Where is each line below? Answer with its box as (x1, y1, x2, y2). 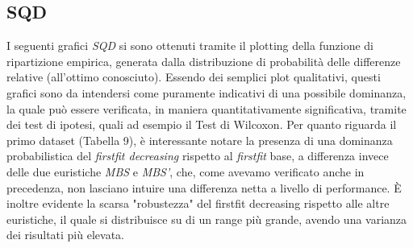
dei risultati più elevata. (6, 226, 124, 243)
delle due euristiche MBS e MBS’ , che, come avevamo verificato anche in (6, 163, 365, 180)
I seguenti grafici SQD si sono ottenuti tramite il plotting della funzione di (6, 37, 373, 54)
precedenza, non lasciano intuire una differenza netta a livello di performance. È (6, 179, 402, 196)
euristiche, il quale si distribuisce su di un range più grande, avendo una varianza (6, 210, 407, 227)
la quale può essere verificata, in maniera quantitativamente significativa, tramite (6, 100, 407, 117)
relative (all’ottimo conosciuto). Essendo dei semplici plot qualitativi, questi (6, 68, 381, 85)
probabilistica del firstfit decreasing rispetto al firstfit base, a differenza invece (6, 147, 389, 164)
